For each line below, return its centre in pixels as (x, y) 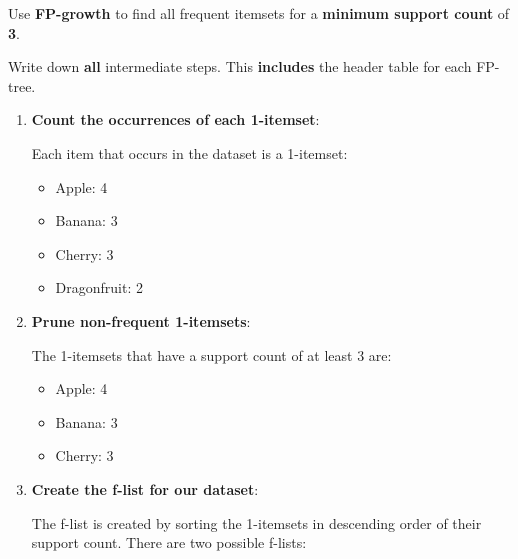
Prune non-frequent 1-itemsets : (141, 320)
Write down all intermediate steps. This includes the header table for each (240, 66)
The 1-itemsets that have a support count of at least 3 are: (211, 354)
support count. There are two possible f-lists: (169, 542)
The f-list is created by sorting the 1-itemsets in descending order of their (256, 522)
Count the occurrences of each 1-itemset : (175, 119)
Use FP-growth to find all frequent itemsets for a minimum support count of (259, 13)
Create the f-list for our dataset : (145, 488)
